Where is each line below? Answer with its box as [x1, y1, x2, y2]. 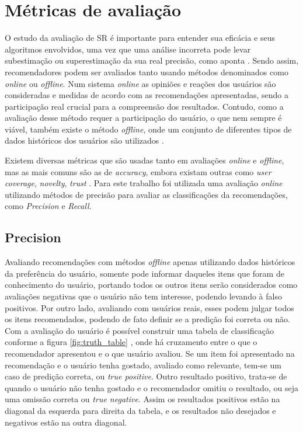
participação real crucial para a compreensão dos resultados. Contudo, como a [5, 100, 284, 112]
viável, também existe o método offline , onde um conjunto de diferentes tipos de [5, 123, 292, 135]
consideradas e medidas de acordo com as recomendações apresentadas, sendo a [5, 89, 289, 101]
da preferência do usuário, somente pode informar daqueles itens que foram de [5, 267, 284, 279]
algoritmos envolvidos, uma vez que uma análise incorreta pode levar [5, 43, 251, 55]
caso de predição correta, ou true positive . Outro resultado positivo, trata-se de [5, 370, 287, 382]
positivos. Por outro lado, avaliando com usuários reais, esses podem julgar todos [5, 301, 294, 313]
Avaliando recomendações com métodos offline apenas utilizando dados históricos [5, 256, 295, 268]
